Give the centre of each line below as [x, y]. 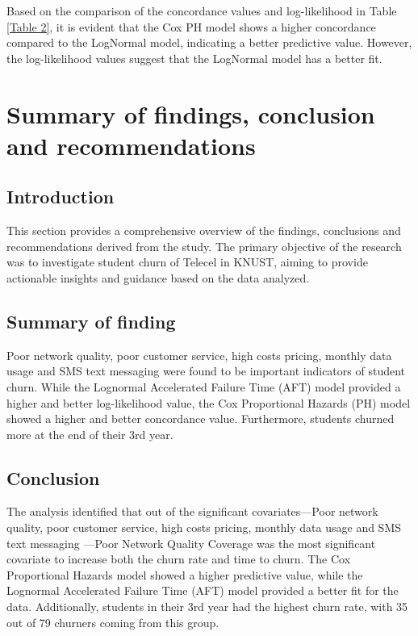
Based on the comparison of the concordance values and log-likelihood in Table [202, 10]
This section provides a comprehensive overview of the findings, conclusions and [204, 230]
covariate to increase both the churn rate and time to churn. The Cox [179, 559]
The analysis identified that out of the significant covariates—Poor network [192, 511]
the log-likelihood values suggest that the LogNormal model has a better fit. [194, 58]
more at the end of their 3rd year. [90, 434]
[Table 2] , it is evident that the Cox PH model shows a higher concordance [191, 26]
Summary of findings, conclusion [191, 113]
